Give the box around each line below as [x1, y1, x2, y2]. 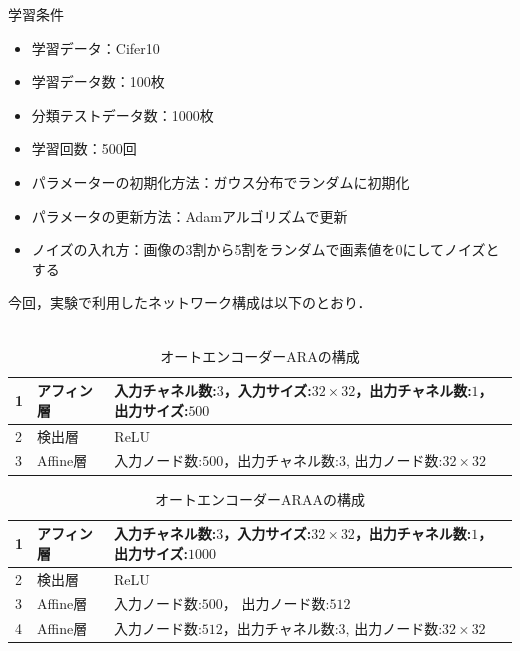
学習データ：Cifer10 [31, 37, 160, 58]
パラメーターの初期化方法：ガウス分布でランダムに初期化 [31, 171, 410, 192]
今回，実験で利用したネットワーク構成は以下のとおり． [8, 292, 372, 313]
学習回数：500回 [31, 138, 137, 159]
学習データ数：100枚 [31, 71, 165, 92]
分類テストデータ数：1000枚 [31, 104, 214, 125]
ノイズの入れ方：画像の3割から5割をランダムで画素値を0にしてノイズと [31, 239, 500, 260]
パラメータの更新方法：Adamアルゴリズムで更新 [31, 205, 348, 226]
